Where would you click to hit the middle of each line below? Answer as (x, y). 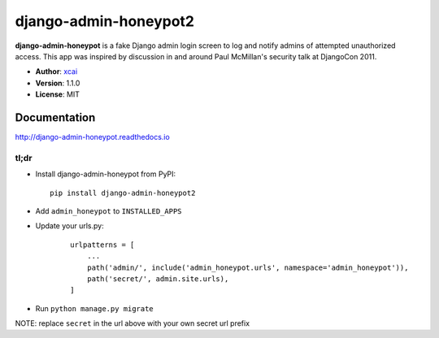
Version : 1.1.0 (58, 83)
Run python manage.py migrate (94, 308)
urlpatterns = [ (102, 245)
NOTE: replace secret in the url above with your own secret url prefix (133, 323)
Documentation (55, 117)
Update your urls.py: (70, 226)
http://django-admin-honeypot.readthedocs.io (92, 137)
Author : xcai (57, 71)
